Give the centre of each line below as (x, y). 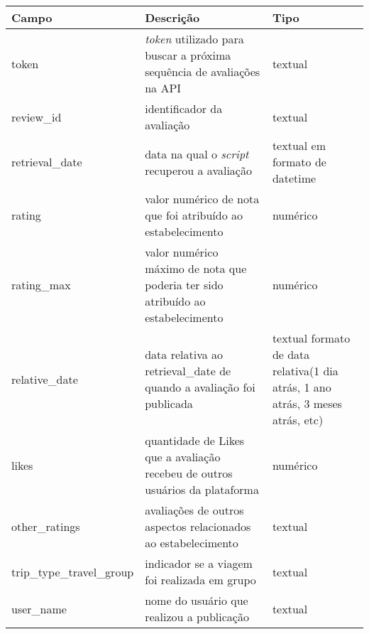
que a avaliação (183, 457)
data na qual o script (197, 154)
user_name (39, 608)
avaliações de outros (194, 510)
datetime (294, 178)
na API (163, 88)
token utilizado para (194, 39)
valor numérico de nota (202, 199)
